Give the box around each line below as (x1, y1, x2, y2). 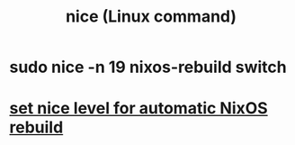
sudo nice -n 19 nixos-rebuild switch (9, 57, 287, 77)
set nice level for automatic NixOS (9, 98, 268, 119)
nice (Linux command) (66, 6, 237, 27)
